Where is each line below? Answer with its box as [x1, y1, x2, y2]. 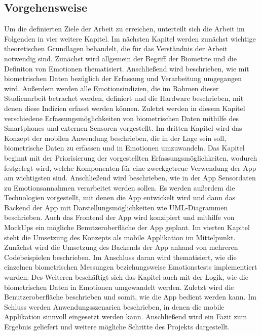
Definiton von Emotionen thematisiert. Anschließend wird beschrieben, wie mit [4, 63, 249, 73]
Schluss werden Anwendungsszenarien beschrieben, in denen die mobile [4, 301, 225, 312]
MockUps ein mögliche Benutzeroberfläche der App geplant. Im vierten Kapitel [4, 222, 250, 233]
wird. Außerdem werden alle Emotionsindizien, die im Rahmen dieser [4, 83, 219, 93]
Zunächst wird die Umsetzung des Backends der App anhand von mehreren [4, 242, 238, 252]
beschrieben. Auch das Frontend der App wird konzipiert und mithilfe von [4, 212, 235, 222]
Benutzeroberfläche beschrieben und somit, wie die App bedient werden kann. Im [4, 291, 256, 302]
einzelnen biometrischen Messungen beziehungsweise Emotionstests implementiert [4, 262, 257, 272]
